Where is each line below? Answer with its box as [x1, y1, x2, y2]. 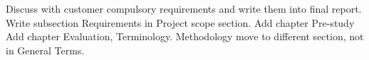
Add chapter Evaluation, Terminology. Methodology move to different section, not [6, 29, 364, 44]
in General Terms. [6, 42, 85, 57]
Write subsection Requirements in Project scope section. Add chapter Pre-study [6, 15, 355, 30]
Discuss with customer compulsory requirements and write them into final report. [6, 1, 362, 16]
